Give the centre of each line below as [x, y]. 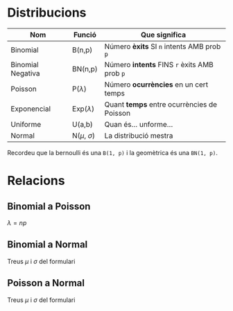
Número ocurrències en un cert [156, 85]
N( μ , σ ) [84, 135]
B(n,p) [82, 50]
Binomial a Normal [48, 245]
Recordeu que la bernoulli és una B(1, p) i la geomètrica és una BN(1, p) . [113, 152]
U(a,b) [83, 124]
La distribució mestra [139, 135]
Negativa [25, 73]
